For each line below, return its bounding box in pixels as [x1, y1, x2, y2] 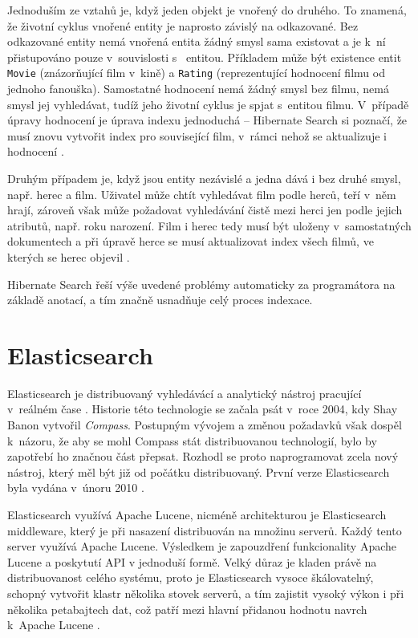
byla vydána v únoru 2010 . [7, 479, 144, 496]
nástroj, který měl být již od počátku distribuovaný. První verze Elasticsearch [7, 463, 390, 480]
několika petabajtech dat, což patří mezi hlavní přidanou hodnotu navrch [7, 600, 367, 617]
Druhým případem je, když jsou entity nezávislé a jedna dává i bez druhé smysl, [7, 170, 401, 186]
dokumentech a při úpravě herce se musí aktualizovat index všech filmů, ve [7, 233, 374, 250]
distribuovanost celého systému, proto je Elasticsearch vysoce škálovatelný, [7, 569, 374, 586]
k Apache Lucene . [7, 616, 100, 633]
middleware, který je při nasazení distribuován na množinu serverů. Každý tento [7, 522, 402, 538]
